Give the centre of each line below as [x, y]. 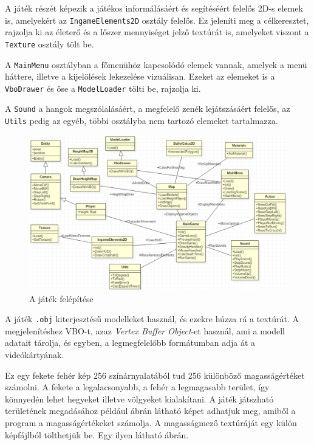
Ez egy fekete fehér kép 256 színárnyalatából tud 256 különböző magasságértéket [155, 375]
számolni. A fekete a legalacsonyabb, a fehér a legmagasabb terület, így [137, 387]
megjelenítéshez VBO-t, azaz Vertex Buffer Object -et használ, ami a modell [145, 330]
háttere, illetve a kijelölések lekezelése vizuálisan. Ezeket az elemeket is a [140, 76]
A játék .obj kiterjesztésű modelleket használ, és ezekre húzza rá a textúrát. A [152, 319]
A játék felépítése [61, 298]
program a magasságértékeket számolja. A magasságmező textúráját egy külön [151, 422]
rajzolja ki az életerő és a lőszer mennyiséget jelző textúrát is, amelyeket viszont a [157, 32]
